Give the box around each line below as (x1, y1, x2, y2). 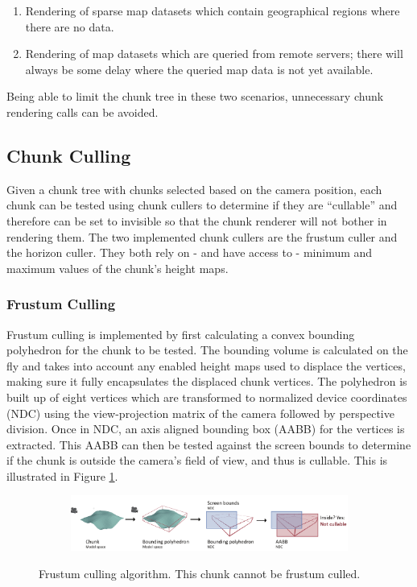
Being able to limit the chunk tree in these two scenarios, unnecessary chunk (6, 88, 384, 105)
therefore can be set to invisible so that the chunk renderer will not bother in (6, 212, 387, 229)
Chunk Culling (6, 143, 131, 167)
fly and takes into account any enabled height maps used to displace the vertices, (6, 357, 406, 374)
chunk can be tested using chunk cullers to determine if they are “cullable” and (6, 196, 398, 213)
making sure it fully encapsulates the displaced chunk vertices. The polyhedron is (6, 373, 407, 390)
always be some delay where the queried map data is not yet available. (25, 60, 374, 77)
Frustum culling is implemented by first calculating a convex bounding (6, 325, 355, 342)
